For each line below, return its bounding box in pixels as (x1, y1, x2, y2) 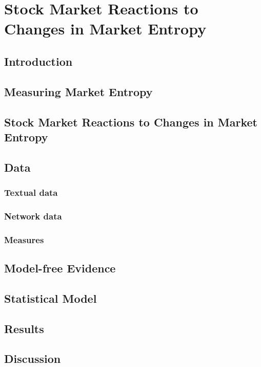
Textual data (4, 186, 58, 198)
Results (4, 320, 44, 336)
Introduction (4, 53, 73, 69)
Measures (4, 233, 44, 246)
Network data (4, 209, 62, 222)
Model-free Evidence (4, 260, 116, 276)
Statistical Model (4, 290, 97, 306)
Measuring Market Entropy (4, 83, 153, 99)
